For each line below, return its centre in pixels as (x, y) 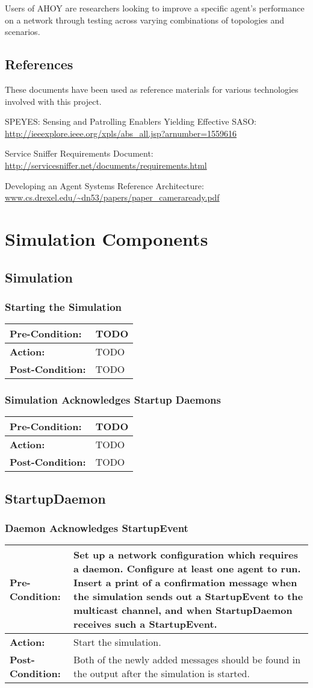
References (39, 64)
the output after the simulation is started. (162, 674)
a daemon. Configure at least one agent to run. (187, 569)
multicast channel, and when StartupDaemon (183, 610)
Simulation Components (107, 238)
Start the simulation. (117, 642)
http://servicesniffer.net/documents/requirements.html (106, 165)
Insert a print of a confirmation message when (185, 583)
